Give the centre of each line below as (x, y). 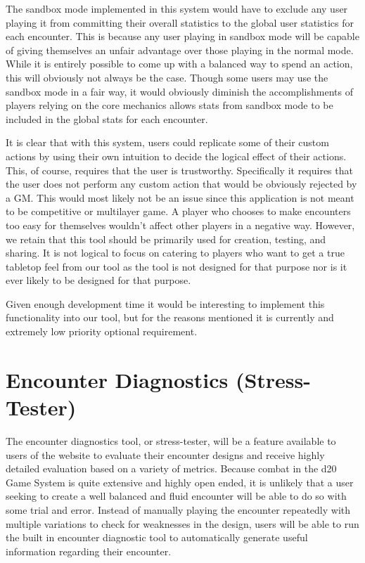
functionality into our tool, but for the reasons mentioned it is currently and (170, 317)
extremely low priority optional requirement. (102, 331)
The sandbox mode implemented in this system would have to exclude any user (177, 8)
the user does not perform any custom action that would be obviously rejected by (181, 184)
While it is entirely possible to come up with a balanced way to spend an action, (179, 64)
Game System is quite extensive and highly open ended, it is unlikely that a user (180, 482)
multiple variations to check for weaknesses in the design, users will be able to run (182, 523)
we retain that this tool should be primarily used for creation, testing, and (166, 239)
